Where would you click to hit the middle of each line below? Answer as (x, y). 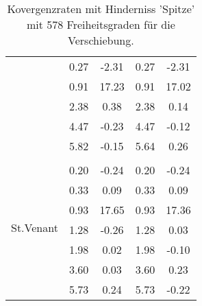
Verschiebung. (101, 40)
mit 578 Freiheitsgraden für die (101, 24)
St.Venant (35, 227)
